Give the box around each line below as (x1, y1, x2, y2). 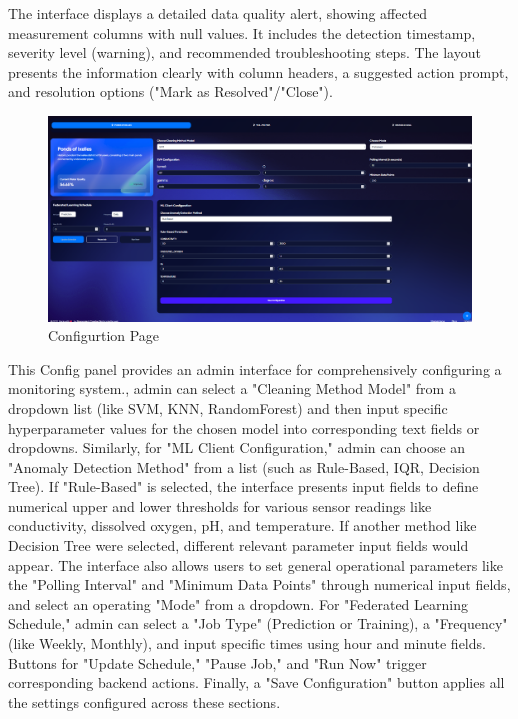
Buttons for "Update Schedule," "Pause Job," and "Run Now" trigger (8, 652, 427, 673)
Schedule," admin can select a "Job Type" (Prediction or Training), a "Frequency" (8, 613, 508, 634)
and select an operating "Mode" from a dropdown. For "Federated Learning (8, 593, 468, 614)
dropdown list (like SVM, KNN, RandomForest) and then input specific (8, 397, 448, 418)
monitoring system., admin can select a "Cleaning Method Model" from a (8, 378, 456, 399)
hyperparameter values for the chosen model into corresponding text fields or (8, 417, 480, 438)
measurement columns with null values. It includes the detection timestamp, (8, 22, 476, 43)
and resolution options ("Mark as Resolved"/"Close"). (8, 81, 333, 102)
